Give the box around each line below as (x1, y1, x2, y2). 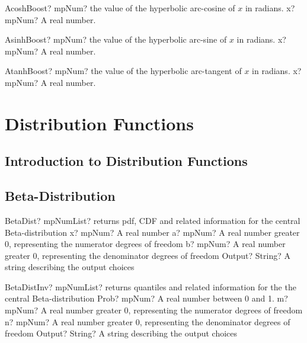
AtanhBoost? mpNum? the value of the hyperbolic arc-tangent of (5, 65, 242, 77)
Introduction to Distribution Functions (5, 152, 248, 170)
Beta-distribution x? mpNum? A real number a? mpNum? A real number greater (5, 226, 300, 238)
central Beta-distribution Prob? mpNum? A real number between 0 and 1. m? (5, 292, 288, 304)
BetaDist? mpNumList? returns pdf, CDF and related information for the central (5, 214, 300, 226)
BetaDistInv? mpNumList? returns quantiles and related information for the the (5, 280, 296, 293)
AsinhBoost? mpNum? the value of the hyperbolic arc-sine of (5, 33, 227, 46)
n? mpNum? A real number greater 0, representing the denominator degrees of (5, 315, 290, 328)
